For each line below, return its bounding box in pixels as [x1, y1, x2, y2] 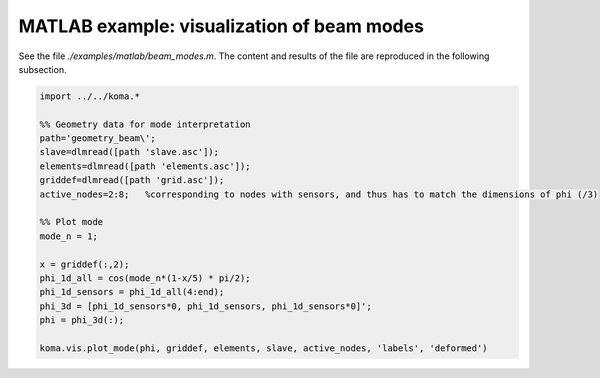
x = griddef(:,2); [39, 258, 130, 270]
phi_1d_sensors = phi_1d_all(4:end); [39, 286, 225, 298]
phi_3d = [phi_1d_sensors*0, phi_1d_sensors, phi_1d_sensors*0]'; [39, 300, 372, 312]
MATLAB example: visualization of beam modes [18, 15, 425, 37]
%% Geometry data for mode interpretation [39, 118, 251, 130]
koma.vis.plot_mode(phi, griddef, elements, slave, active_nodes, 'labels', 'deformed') [39, 342, 489, 354]
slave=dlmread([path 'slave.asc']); [39, 146, 220, 158]
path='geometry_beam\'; [39, 133, 157, 144]
